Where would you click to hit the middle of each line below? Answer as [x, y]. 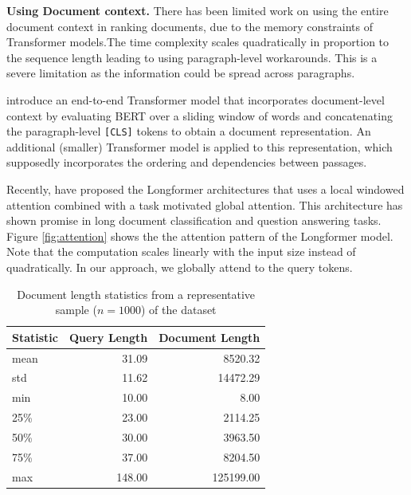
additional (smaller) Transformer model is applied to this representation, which [200, 146]
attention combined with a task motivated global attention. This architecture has [205, 204]
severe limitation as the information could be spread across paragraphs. [181, 73]
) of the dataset [178, 310]
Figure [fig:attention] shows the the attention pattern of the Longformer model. [200, 236]
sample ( [76, 310]
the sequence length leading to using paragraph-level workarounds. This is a [192, 57]
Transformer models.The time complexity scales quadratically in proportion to [198, 42]
